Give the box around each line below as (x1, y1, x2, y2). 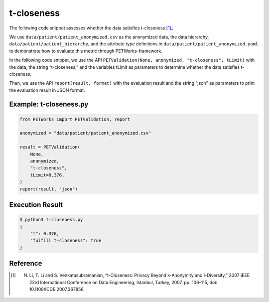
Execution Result (9, 200, 63, 209)
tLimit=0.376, (30, 172, 65, 178)
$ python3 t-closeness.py (19, 217, 83, 223)
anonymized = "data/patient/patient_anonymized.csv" (19, 130, 151, 136)
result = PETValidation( (19, 145, 81, 150)
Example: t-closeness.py (9, 100, 89, 109)
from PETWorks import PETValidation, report (19, 116, 131, 122)
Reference (9, 259, 42, 268)
